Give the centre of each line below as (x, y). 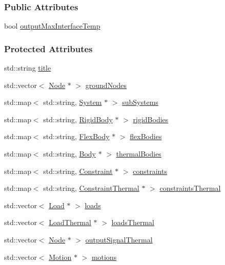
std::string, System (73, 102)
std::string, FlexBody (76, 136)
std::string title (28, 68)
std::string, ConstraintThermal (91, 188)
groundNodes (106, 85)
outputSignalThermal (119, 239)
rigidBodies (151, 119)
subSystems (140, 102)
